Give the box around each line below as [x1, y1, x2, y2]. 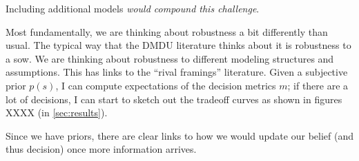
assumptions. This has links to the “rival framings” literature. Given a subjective [6, 65, 348, 79]
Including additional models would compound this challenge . [6, 1, 260, 15]
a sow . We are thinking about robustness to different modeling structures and [6, 51, 334, 65]
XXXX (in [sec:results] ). [6, 105, 108, 120]
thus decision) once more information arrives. [6, 142, 197, 156]
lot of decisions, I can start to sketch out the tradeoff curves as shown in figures [6, 92, 342, 106]
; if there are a [287, 78, 349, 92]
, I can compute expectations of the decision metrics [55, 78, 276, 92]
